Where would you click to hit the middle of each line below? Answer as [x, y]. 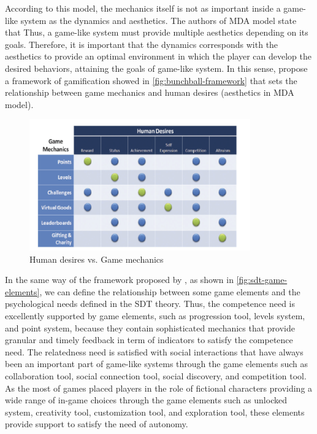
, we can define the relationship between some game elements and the [170, 291]
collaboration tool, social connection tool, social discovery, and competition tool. [156, 375]
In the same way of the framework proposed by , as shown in [119, 280]
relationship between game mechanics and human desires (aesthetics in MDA [150, 92]
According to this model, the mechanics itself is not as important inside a [143, 8]
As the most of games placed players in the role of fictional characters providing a [159, 388]
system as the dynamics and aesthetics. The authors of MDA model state [158, 20]
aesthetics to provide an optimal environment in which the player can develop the [158, 56]
